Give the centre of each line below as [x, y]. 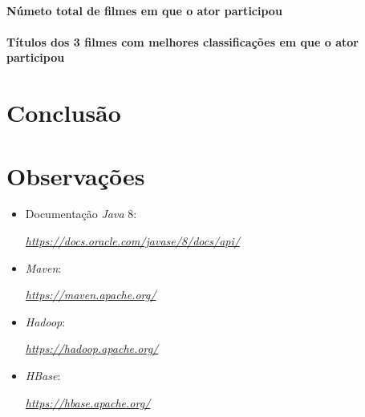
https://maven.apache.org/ [91, 295]
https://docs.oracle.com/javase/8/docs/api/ [132, 241]
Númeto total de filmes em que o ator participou [144, 10]
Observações [76, 175]
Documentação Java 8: [81, 214]
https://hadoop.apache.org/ [92, 348]
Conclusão [64, 113]
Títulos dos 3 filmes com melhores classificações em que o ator [182, 41]
